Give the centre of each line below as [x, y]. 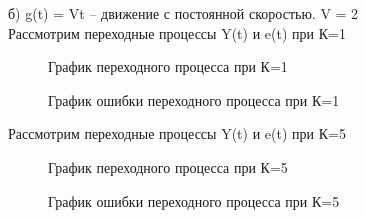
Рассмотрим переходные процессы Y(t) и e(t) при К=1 [177, 32]
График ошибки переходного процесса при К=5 [194, 200]
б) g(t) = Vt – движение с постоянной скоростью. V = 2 [183, 13]
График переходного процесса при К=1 [168, 66]
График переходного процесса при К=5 [168, 166]
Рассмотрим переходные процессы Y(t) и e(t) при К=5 [177, 133]
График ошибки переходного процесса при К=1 [194, 99]
